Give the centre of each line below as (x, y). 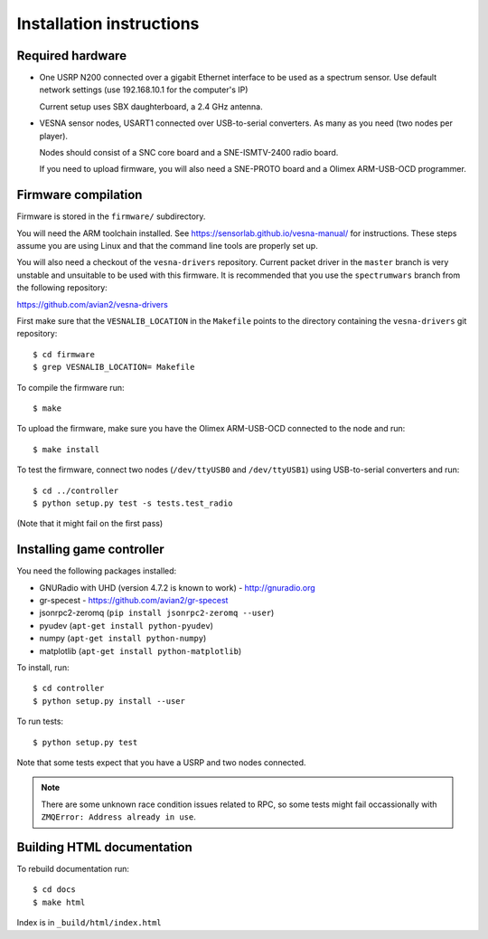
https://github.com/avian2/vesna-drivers (93, 304)
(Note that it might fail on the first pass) (90, 524)
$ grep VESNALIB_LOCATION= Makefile (114, 367)
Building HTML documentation (105, 847)
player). (53, 136)
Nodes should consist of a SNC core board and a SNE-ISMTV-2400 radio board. (189, 153)
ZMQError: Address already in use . (118, 817)
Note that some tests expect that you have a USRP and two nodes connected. (161, 762)
